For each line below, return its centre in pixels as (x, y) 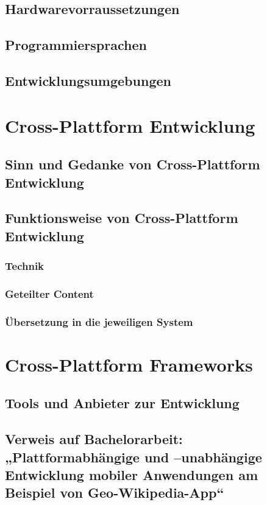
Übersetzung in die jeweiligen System (99, 321)
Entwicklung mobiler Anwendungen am (132, 474)
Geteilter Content (49, 293)
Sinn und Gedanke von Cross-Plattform (133, 164)
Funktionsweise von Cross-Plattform (122, 218)
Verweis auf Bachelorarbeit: (94, 439)
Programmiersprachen (76, 45)
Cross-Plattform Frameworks (129, 364)
